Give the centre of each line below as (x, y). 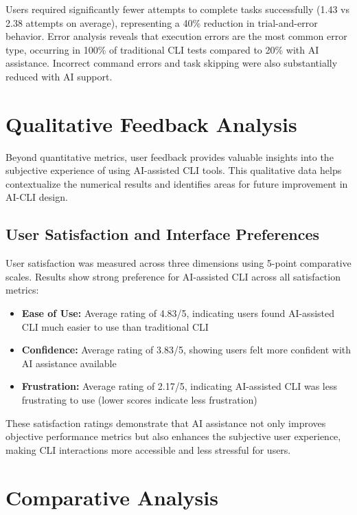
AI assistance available (69, 363)
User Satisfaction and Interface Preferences (163, 234)
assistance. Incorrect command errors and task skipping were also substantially (172, 63)
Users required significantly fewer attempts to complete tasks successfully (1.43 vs (177, 9)
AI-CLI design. (37, 197)
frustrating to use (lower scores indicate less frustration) (139, 400)
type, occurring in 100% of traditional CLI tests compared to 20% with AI (162, 49)
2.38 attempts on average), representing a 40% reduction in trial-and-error (162, 22)
